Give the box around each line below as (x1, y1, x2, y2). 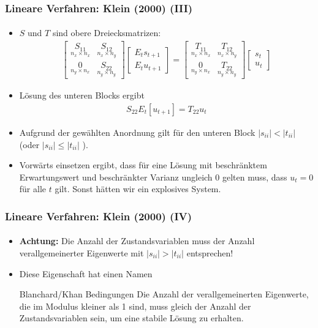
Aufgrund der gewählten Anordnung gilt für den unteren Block (19, 125, 256, 138)
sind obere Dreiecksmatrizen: (52, 26, 161, 39)
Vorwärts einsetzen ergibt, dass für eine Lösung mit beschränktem (19, 158, 267, 171)
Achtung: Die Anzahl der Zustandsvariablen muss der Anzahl (19, 234, 255, 247)
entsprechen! (186, 246, 233, 259)
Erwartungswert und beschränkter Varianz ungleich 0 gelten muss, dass (19, 170, 287, 183)
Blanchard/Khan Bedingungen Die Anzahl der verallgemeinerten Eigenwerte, (19, 288, 309, 300)
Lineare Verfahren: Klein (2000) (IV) (5, 208, 192, 223)
